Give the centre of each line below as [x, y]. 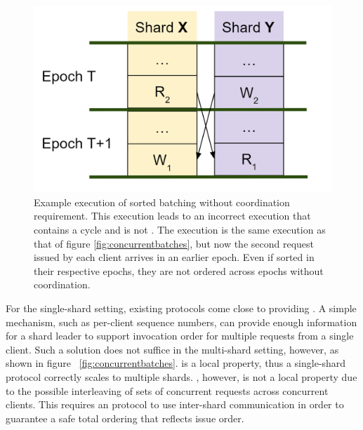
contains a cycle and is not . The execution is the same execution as [180, 230]
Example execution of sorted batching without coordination [162, 202]
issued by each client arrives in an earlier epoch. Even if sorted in [174, 257]
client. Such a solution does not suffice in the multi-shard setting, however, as [172, 349]
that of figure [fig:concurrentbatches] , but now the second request [174, 243]
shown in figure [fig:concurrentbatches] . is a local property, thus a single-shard [176, 363]
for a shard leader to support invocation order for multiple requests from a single [180, 336]
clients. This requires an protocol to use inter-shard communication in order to [175, 404]
